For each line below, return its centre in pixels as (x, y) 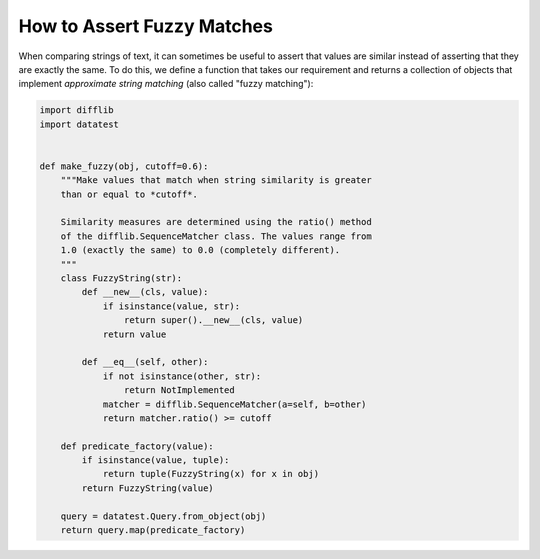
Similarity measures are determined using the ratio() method (216, 222)
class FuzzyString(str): (121, 278)
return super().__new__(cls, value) (213, 320)
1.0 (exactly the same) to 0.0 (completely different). (200, 250)
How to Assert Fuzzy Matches (146, 26)
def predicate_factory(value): (137, 446)
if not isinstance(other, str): (182, 376)
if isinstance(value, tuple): (155, 460)
